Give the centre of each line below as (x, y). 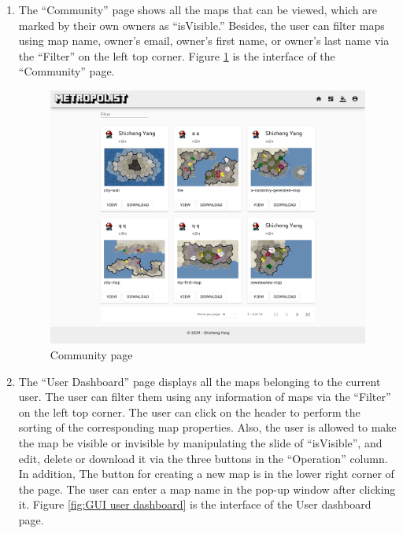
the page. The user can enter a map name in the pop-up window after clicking (207, 489)
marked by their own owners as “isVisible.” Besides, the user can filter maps (201, 25)
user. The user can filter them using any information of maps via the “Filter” (205, 397)
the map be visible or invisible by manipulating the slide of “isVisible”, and (200, 442)
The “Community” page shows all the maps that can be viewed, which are (198, 9)
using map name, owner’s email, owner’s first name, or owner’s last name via (204, 40)
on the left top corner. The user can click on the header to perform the (189, 412)
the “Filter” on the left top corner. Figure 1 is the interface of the (177, 55)
